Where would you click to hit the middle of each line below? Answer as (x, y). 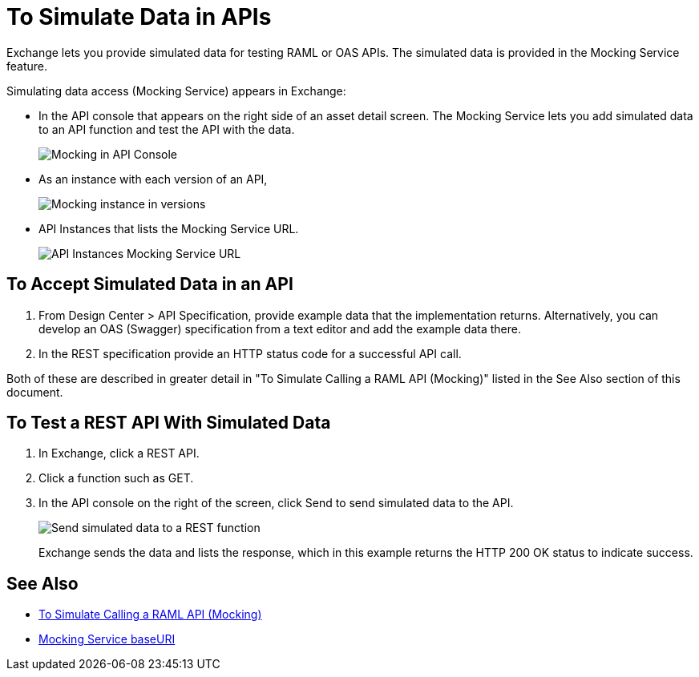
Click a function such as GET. (116, 478)
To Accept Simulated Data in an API (150, 284)
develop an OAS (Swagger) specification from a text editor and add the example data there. (280, 328)
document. (35, 392)
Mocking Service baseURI (107, 639)
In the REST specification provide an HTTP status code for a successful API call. (250, 353)
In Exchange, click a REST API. (119, 453)
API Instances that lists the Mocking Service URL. (169, 228)
